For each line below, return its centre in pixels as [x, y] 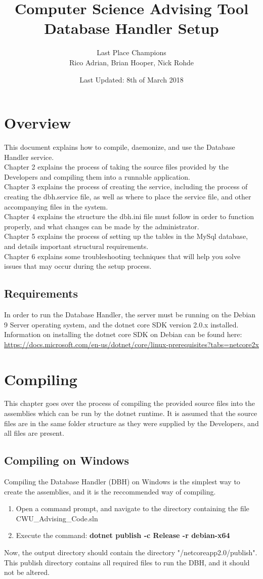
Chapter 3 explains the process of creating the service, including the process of [126, 187]
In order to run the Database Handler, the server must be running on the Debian [130, 314]
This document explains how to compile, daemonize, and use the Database [120, 147]
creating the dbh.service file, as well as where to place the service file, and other [128, 196]
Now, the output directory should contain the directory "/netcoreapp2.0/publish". [131, 552]
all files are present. [34, 433]
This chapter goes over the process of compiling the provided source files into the [130, 403]
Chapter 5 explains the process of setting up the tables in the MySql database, [126, 236]
